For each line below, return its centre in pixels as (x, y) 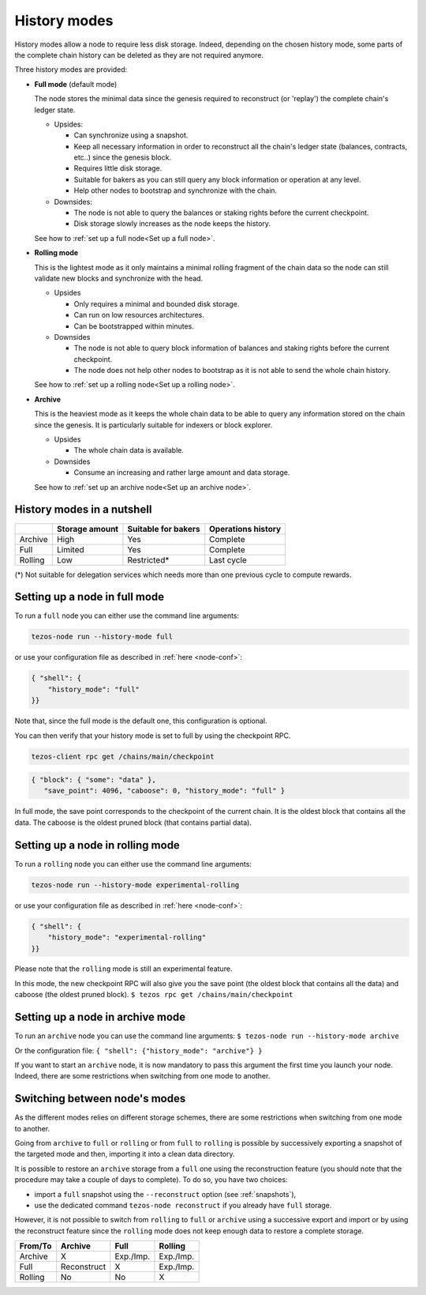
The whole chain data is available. (129, 450)
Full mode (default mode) (76, 84)
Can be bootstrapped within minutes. (134, 326)
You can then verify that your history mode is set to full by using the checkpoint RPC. (153, 736)
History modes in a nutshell (83, 510)
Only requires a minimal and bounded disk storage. (157, 303)
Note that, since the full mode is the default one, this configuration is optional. (141, 721)
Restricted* (148, 559)
